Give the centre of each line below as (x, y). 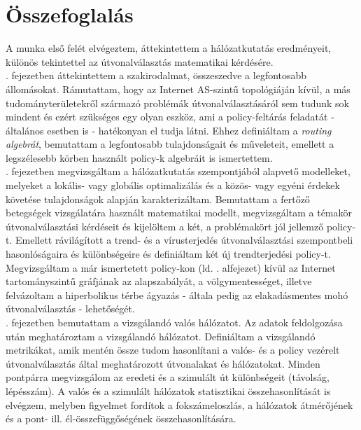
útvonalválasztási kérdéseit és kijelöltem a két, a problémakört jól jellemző (165, 226)
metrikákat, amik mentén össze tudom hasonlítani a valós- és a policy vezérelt (173, 350)
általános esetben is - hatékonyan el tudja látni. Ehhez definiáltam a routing (169, 130)
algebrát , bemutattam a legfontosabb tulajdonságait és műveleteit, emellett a (170, 144)
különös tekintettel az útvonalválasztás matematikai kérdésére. (140, 61)
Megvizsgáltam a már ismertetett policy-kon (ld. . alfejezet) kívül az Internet (171, 267)
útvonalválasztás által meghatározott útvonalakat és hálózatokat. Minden (163, 363)
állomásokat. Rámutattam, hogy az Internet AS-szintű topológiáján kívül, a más (178, 89)
